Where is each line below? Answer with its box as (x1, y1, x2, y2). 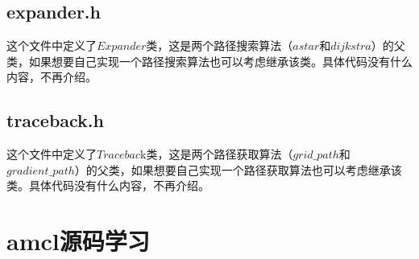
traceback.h (6, 108, 104, 133)
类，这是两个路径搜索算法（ (146, 37, 293, 54)
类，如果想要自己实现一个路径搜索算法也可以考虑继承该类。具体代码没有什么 (6, 52, 413, 69)
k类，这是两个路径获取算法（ (140, 146, 293, 162)
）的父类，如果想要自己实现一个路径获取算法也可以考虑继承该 (74, 161, 402, 178)
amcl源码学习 (6, 224, 150, 257)
